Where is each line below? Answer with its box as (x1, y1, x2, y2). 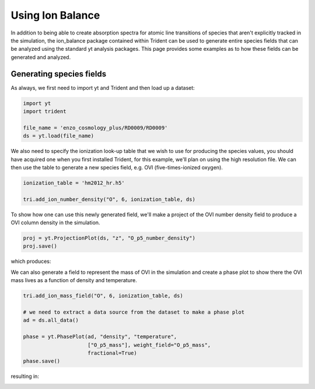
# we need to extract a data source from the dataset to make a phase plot (23, 308, 245, 315)
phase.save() (23, 358, 61, 364)
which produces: (10, 258, 51, 265)
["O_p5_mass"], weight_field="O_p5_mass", (87, 342, 211, 348)
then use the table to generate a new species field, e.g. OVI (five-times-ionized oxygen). (10, 164, 223, 171)
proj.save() (23, 243, 58, 249)
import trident (23, 108, 66, 114)
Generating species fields (10, 69, 107, 79)
